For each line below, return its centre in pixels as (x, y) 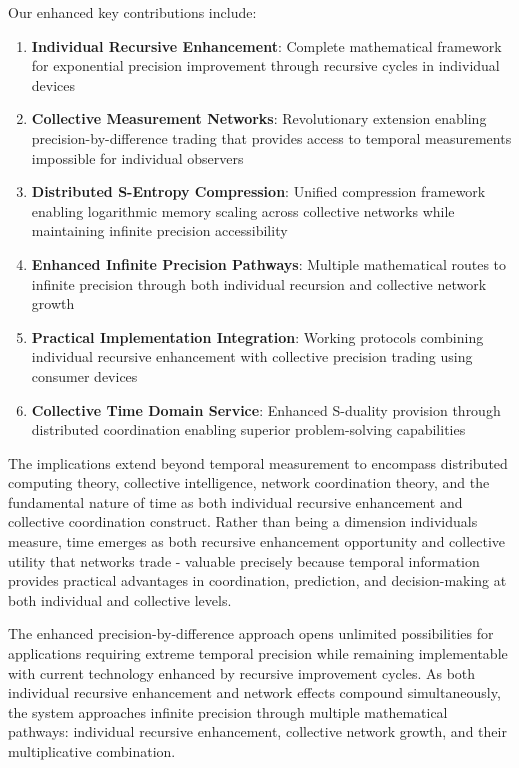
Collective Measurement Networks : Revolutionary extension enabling (259, 118)
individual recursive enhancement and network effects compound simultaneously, (254, 692)
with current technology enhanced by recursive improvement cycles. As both (242, 672)
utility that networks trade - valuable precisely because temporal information (244, 560)
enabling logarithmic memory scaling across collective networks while (243, 210)
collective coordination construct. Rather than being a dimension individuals (243, 521)
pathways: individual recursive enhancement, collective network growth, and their (257, 731)
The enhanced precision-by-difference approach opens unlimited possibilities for (251, 633)
